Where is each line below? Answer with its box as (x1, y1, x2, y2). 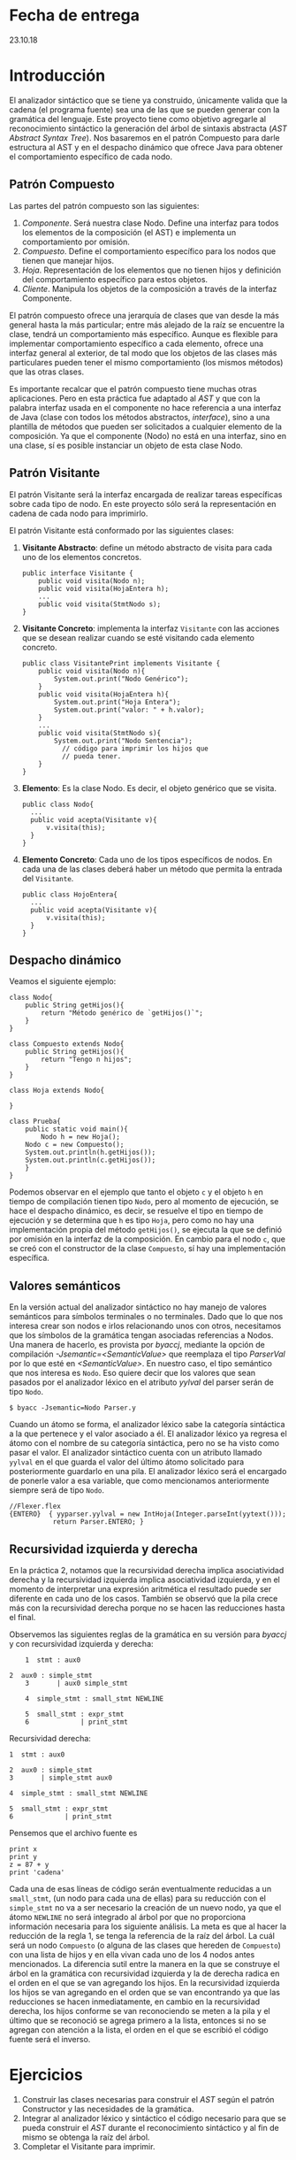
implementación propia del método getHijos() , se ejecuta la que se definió (9, 1225, 283, 1235)
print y (9, 1852, 38, 1861)
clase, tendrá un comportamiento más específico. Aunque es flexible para (9, 328, 278, 339)
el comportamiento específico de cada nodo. (9, 151, 173, 162)
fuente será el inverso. (9, 2033, 91, 2044)
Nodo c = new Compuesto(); (25, 1141, 125, 1149)
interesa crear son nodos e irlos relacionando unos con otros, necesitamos (9, 1320, 282, 1332)
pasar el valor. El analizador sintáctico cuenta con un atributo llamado (9, 1448, 262, 1458)
